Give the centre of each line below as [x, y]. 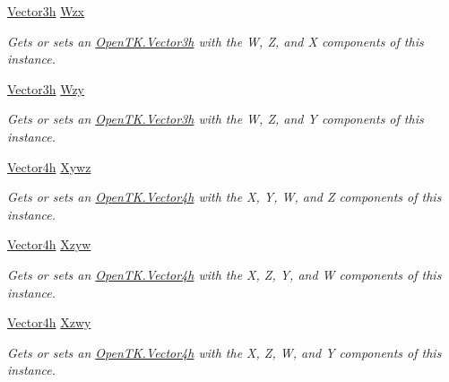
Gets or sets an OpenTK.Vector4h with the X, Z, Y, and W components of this [224, 274]
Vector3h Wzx [46, 11]
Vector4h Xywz [49, 166]
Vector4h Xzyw [49, 244]
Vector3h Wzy [46, 88]
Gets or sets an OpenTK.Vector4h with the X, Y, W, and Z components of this [224, 197]
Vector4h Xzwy [49, 322]
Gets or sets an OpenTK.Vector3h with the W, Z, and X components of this [216, 41]
